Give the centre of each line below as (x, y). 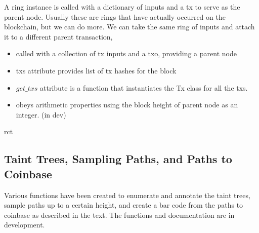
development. (25, 225)
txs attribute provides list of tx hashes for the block (96, 70)
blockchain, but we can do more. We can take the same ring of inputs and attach (129, 27)
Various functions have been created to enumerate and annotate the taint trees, (127, 195)
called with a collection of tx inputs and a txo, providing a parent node (126, 53)
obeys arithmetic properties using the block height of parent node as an (127, 105)
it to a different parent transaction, (58, 36)
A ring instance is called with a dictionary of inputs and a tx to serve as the (122, 7)
